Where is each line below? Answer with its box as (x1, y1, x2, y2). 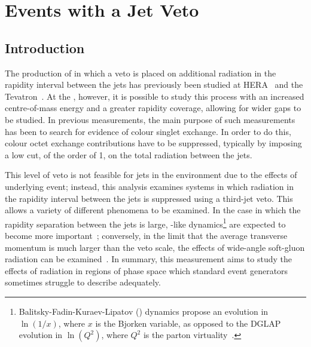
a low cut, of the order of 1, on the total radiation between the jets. (5, 148, 252, 161)
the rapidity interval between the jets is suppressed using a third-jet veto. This (5, 192, 293, 204)
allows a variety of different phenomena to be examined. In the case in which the (5, 204, 301, 216)
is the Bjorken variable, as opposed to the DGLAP (95, 317, 281, 329)
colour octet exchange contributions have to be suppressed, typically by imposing (5, 137, 302, 149)
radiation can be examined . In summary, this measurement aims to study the (5, 253, 292, 265)
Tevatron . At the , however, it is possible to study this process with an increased (5, 90, 304, 102)
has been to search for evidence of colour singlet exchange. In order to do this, (5, 125, 291, 137)
